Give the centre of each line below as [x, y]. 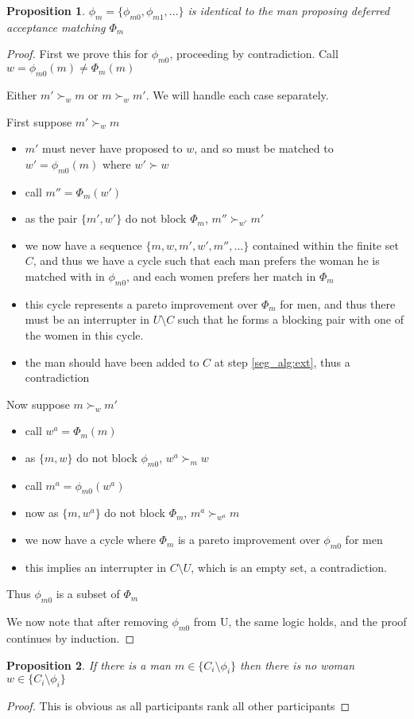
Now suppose [38, 404]
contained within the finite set [325, 245]
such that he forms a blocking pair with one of [290, 319]
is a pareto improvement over [249, 540]
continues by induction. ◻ [71, 638]
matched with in [65, 276]
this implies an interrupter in [96, 567]
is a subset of [88, 594]
